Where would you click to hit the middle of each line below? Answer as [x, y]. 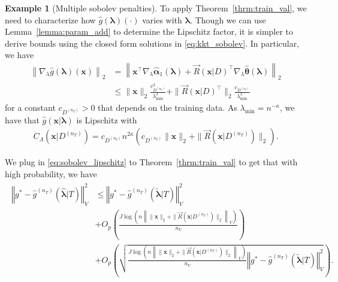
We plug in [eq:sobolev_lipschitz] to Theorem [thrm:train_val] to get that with [151, 162]
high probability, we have [51, 173]
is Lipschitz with [107, 119]
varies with [162, 19]
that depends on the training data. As [168, 107]
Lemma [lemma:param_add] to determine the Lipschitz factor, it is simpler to [149, 31]
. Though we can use [228, 19]
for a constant [30, 107]
